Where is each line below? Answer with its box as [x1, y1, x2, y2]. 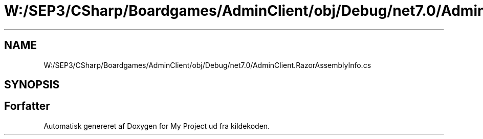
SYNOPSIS [4, 78, 60, 91]
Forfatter [4, 100, 50, 113]
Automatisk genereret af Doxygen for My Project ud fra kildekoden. [43, 121, 270, 130]
